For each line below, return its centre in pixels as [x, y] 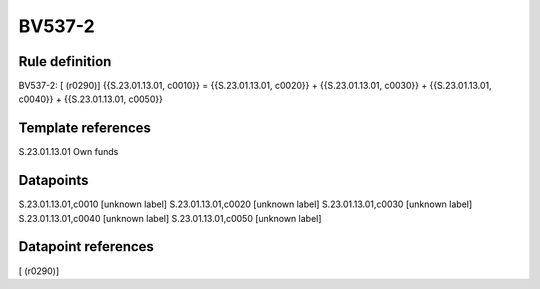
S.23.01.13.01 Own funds [68, 152]
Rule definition [65, 61]
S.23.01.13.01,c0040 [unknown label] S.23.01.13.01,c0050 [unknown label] [170, 218]
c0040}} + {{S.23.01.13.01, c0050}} [91, 99]
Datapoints [53, 180]
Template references [85, 128]
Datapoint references [86, 246]
